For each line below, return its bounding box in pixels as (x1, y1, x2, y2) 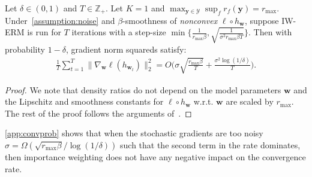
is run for (27, 26, 61, 38)
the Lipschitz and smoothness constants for (5, 95, 164, 108)
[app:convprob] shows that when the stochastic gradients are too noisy (5, 127, 263, 139)
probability (5, 42, 45, 55)
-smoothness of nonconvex (122, 14, 218, 26)
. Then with (248, 26, 292, 38)
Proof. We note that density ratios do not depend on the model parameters (5, 83, 281, 96)
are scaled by (226, 95, 274, 108)
